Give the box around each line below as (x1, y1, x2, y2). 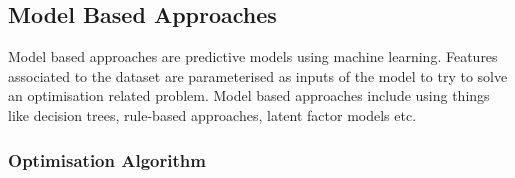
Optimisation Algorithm (8, 147, 206, 172)
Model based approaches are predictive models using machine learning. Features (8, 46, 498, 67)
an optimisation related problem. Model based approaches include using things (8, 85, 490, 106)
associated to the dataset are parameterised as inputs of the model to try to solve (8, 65, 508, 86)
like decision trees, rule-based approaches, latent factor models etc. (8, 104, 417, 125)
